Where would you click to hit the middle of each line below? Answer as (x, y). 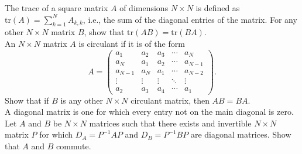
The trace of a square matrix (56, 8)
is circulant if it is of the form (132, 43)
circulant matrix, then (170, 100)
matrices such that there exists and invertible (170, 123)
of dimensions (144, 8)
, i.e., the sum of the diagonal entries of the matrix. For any (190, 19)
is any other (82, 100)
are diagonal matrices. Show (241, 134)
